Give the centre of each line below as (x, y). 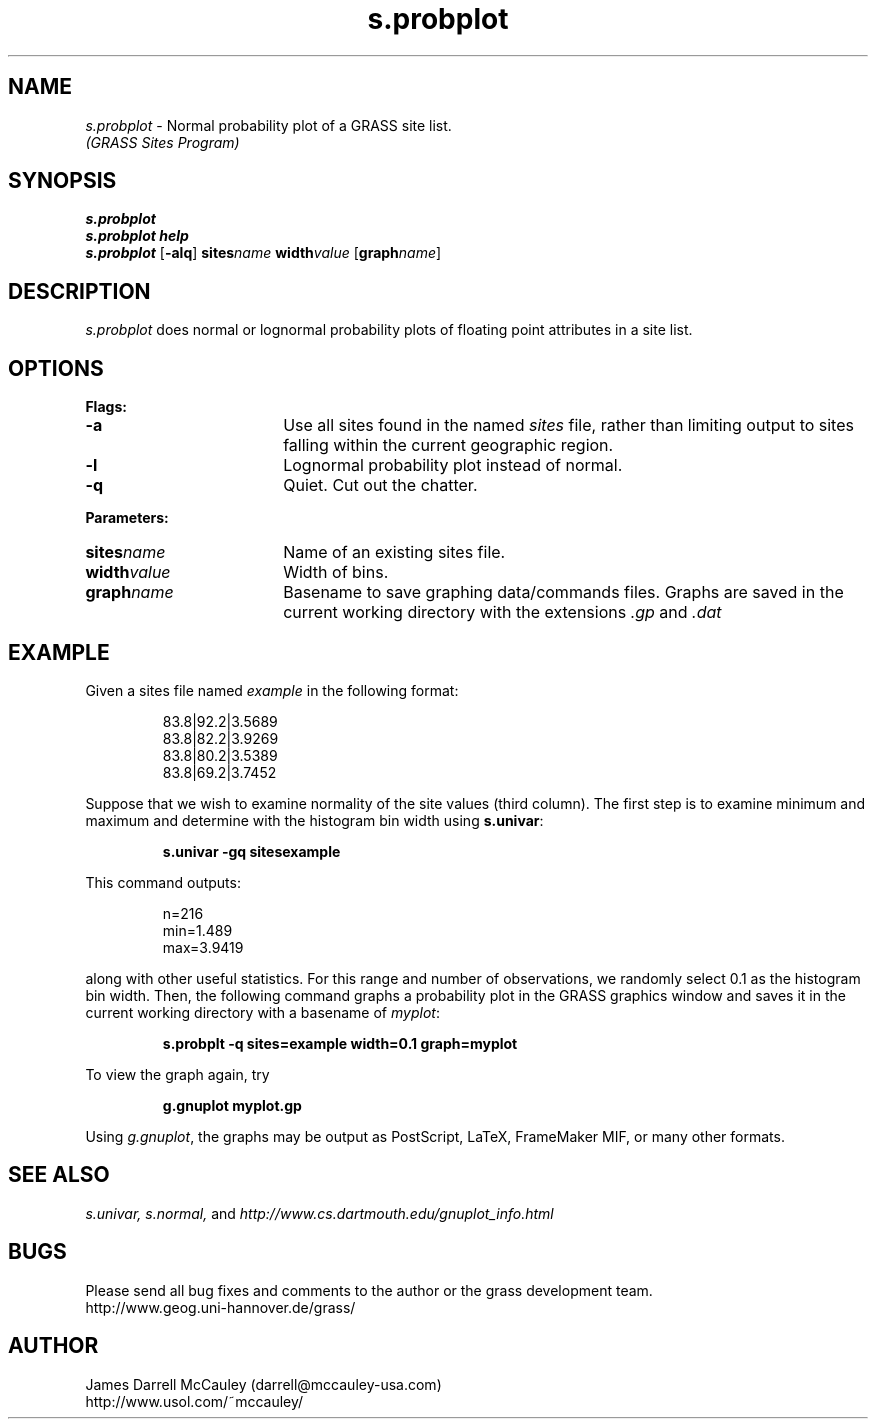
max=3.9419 (203, 947)
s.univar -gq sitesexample (251, 851)
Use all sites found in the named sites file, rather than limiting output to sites (568, 425)
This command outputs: (163, 882)
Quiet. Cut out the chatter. (380, 485)
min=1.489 (197, 930)
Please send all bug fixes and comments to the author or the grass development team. (369, 1290)
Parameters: (127, 518)
